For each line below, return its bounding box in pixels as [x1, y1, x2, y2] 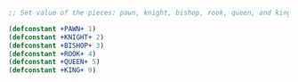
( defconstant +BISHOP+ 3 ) [8, 41, 104, 50]
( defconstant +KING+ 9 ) [8, 66, 97, 75]
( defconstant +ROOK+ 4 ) [8, 49, 97, 58]
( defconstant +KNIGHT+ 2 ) [8, 32, 104, 42]
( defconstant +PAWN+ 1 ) [8, 24, 97, 33]
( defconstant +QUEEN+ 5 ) [8, 58, 101, 67]
